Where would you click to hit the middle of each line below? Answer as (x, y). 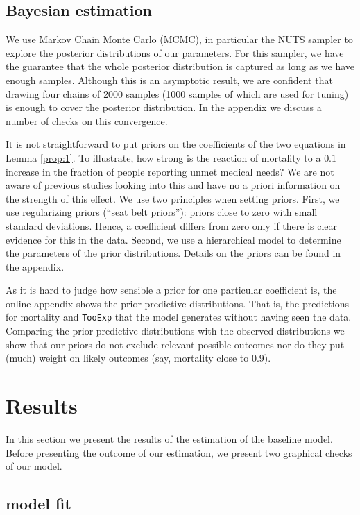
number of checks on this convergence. (87, 120)
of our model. (34, 466)
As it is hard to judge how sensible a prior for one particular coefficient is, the (171, 290)
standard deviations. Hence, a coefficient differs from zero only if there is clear (172, 225)
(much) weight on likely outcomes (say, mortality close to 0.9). (138, 358)
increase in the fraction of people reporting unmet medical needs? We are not (170, 171)
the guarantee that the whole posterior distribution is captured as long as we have (180, 66)
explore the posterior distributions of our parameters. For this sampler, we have (175, 52)
